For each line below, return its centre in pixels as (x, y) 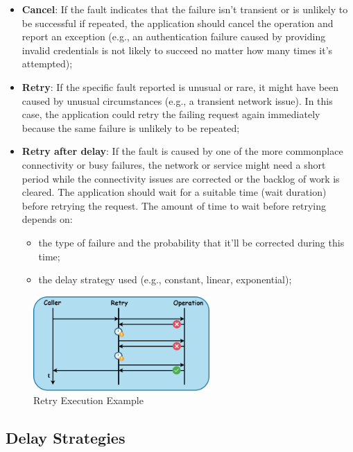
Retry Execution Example (88, 400)
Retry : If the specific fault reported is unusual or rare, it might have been (180, 86)
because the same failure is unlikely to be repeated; (131, 127)
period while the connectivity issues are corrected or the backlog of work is (181, 178)
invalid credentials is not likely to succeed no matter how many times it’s (177, 50)
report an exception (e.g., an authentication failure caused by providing (174, 36)
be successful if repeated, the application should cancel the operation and (178, 23)
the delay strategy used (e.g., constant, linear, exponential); (165, 279)
